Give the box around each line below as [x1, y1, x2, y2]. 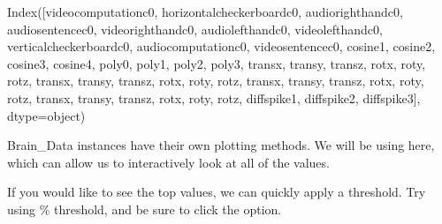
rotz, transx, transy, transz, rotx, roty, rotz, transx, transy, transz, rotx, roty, [7, 71, 424, 90]
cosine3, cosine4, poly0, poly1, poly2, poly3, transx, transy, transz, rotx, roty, [7, 54, 426, 72]
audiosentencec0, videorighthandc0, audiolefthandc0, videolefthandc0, [7, 19, 383, 38]
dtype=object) [7, 106, 86, 124]
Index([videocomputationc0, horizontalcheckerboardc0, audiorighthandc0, [7, 3, 403, 20]
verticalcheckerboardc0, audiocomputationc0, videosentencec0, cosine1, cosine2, [7, 37, 436, 56]
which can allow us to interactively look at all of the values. [7, 153, 330, 171]
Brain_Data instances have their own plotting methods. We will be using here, [7, 136, 435, 154]
